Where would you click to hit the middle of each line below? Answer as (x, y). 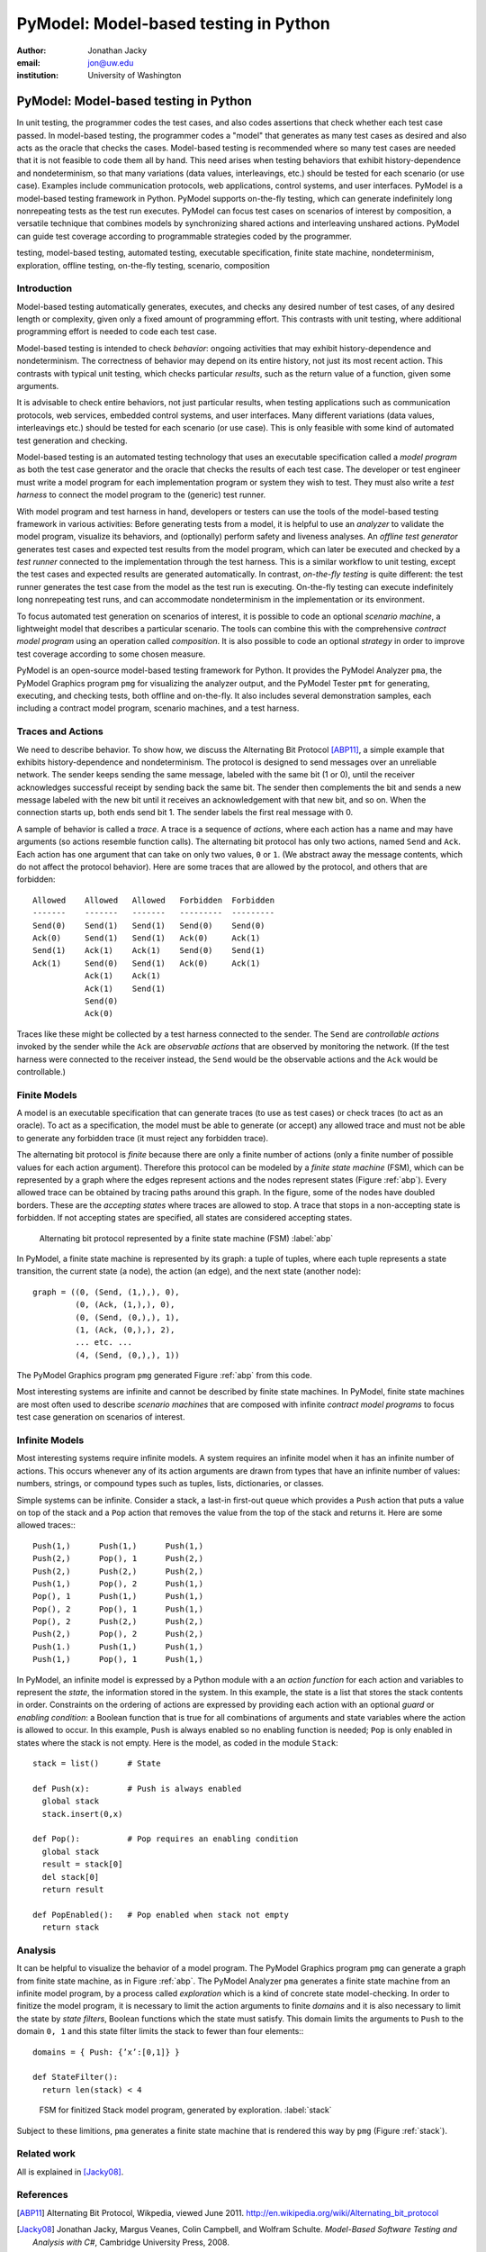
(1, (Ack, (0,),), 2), (125, 1330)
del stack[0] (71, 1877)
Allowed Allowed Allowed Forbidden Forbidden (153, 900)
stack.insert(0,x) (82, 1814)
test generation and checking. (72, 440)
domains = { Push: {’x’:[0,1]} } (106, 2052)
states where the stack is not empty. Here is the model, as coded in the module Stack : (178, 1742)
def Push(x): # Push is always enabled (137, 1789)
